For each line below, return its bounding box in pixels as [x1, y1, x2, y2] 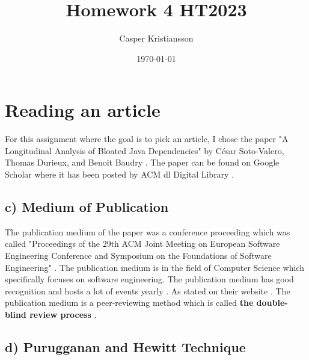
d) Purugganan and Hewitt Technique [5, 337, 246, 356]
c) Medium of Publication [5, 197, 169, 216]
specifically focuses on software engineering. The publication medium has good [5, 273, 294, 285]
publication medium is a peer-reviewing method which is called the [5, 296, 254, 309]
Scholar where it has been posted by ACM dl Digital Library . [5, 168, 234, 181]
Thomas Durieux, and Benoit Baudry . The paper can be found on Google [5, 156, 280, 169]
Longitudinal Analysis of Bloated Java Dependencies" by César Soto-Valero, [5, 144, 284, 157]
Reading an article [5, 98, 161, 122]
